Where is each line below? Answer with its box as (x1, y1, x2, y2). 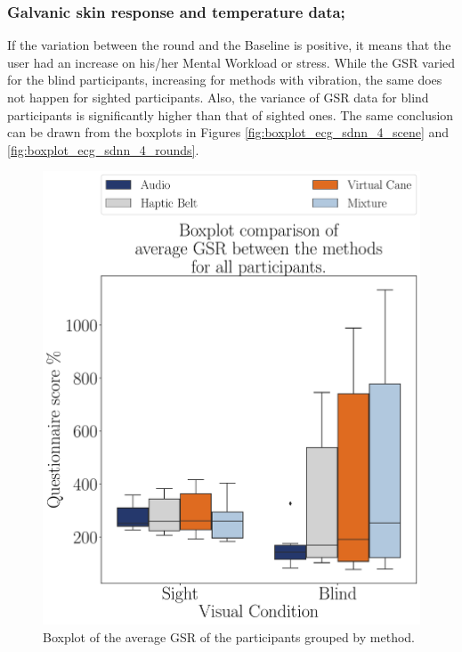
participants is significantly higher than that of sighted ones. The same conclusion (7, 105, 454, 124)
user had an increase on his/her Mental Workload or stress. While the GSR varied (7, 53, 456, 71)
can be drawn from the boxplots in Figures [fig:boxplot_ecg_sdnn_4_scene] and (7, 123, 450, 142)
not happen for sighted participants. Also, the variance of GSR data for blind (7, 88, 429, 106)
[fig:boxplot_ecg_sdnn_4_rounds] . (7, 140, 199, 159)
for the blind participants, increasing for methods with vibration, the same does (7, 70, 442, 89)
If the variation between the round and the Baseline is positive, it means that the (7, 36, 451, 54)
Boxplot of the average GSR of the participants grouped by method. (43, 627, 415, 646)
